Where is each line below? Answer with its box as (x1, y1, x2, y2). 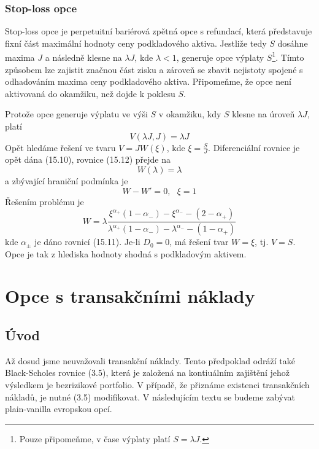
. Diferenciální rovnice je (208, 141, 300, 154)
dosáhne (277, 36, 308, 49)
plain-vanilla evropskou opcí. (5, 402, 112, 415)
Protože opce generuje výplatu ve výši (5, 107, 148, 120)
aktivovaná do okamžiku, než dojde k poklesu (5, 87, 175, 100)
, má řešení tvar (169, 235, 229, 248)
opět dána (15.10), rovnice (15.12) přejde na (5, 153, 171, 166)
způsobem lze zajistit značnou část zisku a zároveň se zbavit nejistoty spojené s (5, 63, 303, 76)
